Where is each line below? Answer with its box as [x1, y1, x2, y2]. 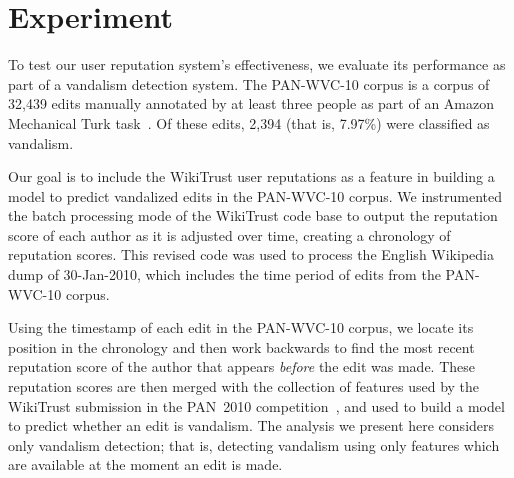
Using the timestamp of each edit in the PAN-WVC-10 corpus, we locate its [8, 317, 474, 338]
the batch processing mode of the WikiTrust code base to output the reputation [8, 205, 498, 226]
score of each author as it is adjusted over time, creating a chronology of [8, 224, 451, 245]
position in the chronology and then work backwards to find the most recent [8, 336, 475, 357]
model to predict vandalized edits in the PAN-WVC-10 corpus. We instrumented [8, 185, 503, 206]
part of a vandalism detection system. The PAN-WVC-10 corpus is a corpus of [8, 73, 490, 94]
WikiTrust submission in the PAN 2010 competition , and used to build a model [8, 395, 505, 416]
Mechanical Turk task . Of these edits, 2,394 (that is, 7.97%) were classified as [8, 112, 490, 133]
